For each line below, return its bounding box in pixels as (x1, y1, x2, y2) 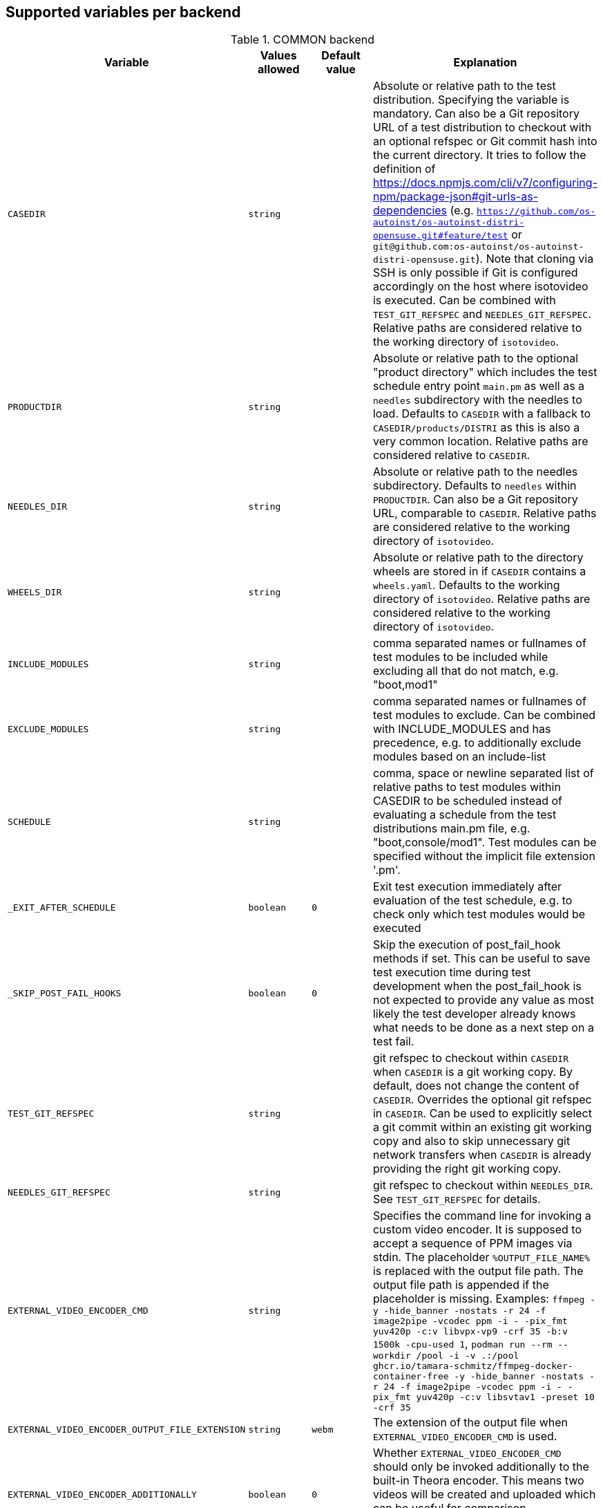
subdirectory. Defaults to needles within (372, 478, 577, 493)
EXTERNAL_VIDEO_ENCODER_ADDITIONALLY (8, 1489, 197, 1500)
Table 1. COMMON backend (231, 32, 374, 47)
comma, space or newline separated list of (372, 766, 594, 781)
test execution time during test (372, 965, 531, 980)
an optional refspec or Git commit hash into (372, 134, 597, 149)
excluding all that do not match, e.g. (372, 664, 559, 678)
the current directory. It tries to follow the (372, 148, 586, 162)
